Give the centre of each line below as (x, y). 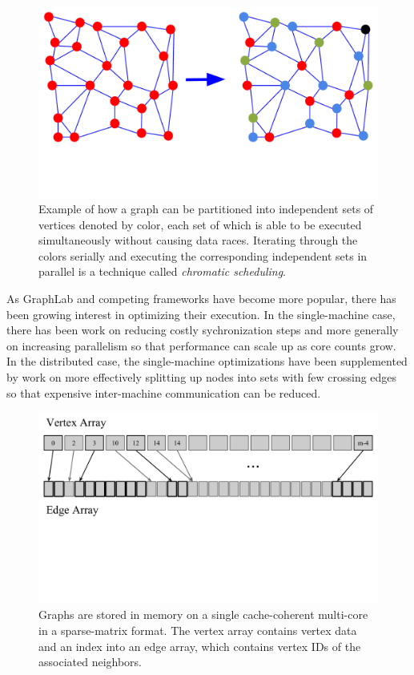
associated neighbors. (90, 662)
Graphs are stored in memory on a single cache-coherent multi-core (203, 614)
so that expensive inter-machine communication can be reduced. (164, 392)
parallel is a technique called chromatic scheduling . (162, 271)
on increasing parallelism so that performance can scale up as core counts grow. (201, 345)
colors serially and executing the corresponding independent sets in (203, 255)
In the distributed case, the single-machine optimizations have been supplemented (207, 361)
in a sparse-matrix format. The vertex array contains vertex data (198, 630)
